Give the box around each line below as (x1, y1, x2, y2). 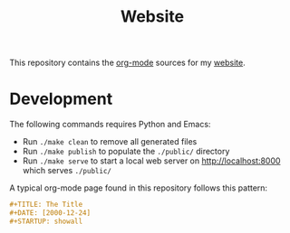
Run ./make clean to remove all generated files (22, 136, 198, 147)
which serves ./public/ (22, 165, 111, 176)
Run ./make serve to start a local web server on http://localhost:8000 (22, 155, 281, 166)
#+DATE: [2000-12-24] (9, 209, 92, 218)
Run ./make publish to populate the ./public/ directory (22, 146, 230, 157)
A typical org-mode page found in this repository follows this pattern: (9, 182, 268, 193)
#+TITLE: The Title (9, 200, 83, 210)
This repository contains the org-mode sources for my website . (9, 57, 246, 69)
